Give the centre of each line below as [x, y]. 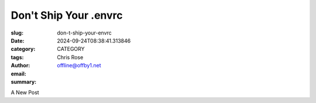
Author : [20, 66]
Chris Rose [70, 57]
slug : [17, 33]
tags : [17, 57]
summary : [24, 81]
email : [18, 74]
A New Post [25, 92]
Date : [18, 40]
